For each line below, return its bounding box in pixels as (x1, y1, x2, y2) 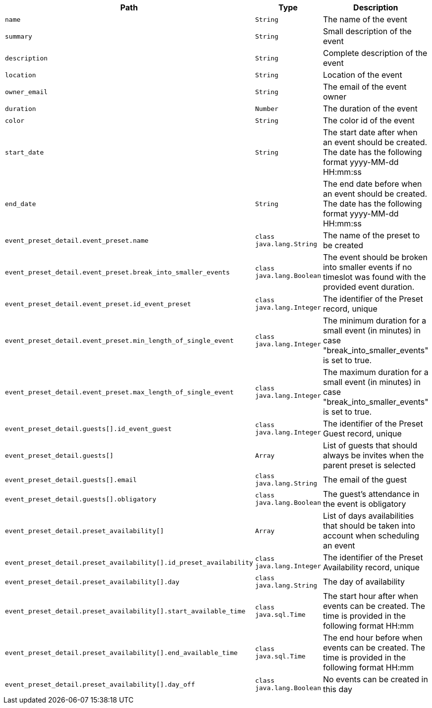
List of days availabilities (323, 511, 414, 521)
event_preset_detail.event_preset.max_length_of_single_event (5, 388, 234, 396)
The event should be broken (323, 252, 428, 262)
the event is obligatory (323, 499, 406, 509)
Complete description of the (323, 48, 428, 58)
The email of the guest (323, 475, 407, 485)
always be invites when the (323, 450, 424, 460)
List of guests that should (323, 440, 418, 450)
